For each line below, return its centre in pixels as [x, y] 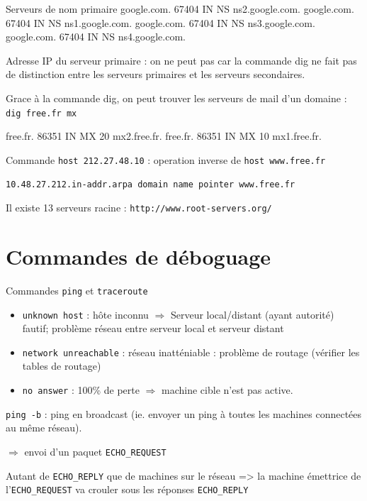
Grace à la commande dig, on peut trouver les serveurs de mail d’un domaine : [176, 98]
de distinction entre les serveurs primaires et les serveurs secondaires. [156, 74]
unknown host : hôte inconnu [85, 314]
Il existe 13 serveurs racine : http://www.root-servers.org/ [139, 208]
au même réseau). [44, 428]
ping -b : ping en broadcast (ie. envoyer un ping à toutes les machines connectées [184, 413]
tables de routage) [62, 366]
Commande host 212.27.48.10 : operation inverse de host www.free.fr [166, 159]
